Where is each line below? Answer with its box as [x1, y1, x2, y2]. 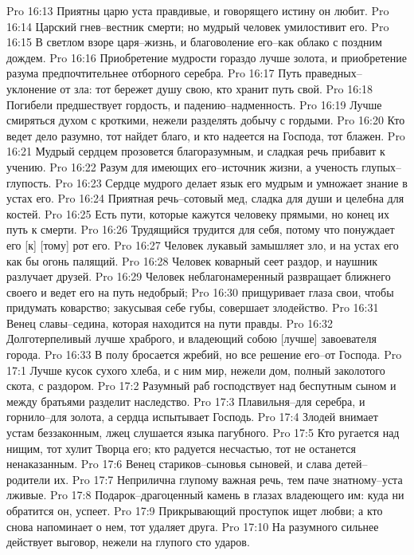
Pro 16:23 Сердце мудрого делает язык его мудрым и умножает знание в [55, 174, 408, 191]
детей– [335, 455, 368, 472]
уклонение [6, 80, 57, 96]
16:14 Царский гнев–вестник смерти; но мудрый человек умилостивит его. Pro [6, 18, 389, 34]
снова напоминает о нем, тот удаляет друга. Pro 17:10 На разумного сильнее [6, 518, 379, 534]
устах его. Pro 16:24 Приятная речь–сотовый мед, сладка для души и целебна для [6, 190, 404, 207]
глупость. [6, 174, 52, 191]
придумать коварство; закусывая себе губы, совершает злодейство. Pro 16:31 [6, 299, 379, 316]
